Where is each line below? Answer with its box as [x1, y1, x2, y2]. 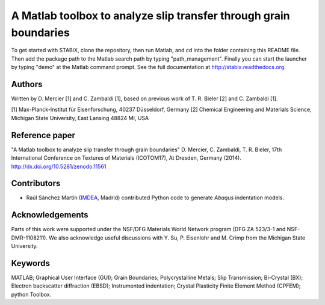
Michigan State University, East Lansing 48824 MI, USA [11, 114, 149, 121]
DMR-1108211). [11, 234, 48, 241]
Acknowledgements [11, 210, 88, 220]
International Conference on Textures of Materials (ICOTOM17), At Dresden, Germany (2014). [11, 154, 242, 162]
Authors [11, 79, 43, 89]
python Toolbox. [11, 291, 52, 298]
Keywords [11, 258, 51, 268]
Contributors [11, 178, 61, 189]
